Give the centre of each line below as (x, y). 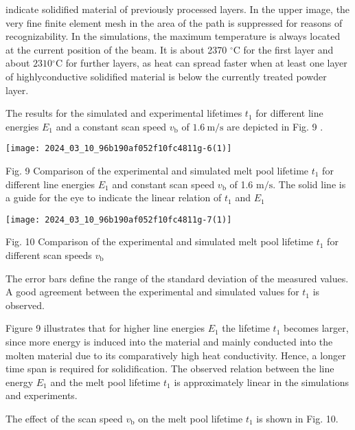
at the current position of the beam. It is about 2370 (116, 49)
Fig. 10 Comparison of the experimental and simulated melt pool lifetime (160, 241)
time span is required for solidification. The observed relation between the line (170, 369)
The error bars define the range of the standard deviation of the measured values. (177, 278)
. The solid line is (309, 184)
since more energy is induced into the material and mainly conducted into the (169, 341)
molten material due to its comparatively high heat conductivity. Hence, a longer (176, 355)
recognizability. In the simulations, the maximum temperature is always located (173, 36)
